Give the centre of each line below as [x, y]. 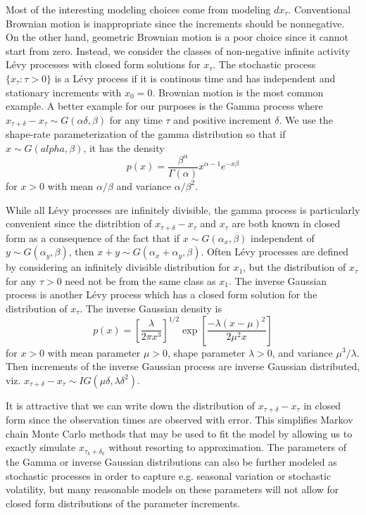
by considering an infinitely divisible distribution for [118, 267]
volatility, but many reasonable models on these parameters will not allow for [172, 489]
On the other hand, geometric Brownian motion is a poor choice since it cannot [177, 37]
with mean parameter [94, 352]
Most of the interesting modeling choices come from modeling [138, 9]
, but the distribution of [295, 267]
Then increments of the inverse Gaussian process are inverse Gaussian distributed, [183, 366]
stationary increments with [64, 92]
